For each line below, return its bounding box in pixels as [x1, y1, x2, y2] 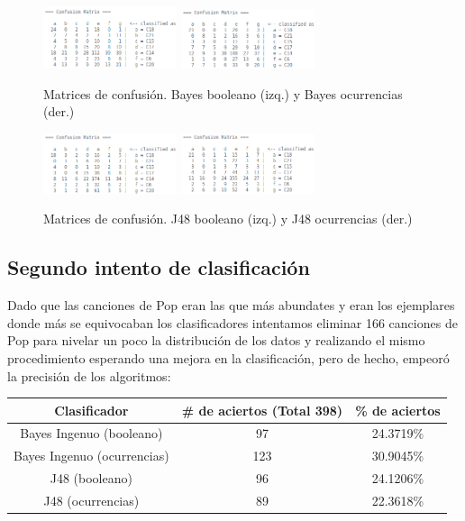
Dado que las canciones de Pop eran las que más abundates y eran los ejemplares [7, 296, 455, 315]
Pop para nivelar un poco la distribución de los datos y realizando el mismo [7, 331, 425, 350]
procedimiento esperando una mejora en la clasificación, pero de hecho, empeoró [7, 348, 450, 367]
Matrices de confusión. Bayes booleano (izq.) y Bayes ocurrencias [43, 84, 403, 103]
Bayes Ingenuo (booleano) [20, 424, 163, 443]
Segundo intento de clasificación [7, 253, 310, 281]
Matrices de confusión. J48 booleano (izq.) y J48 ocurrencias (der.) [43, 209, 413, 228]
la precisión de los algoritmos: [7, 366, 171, 385]
